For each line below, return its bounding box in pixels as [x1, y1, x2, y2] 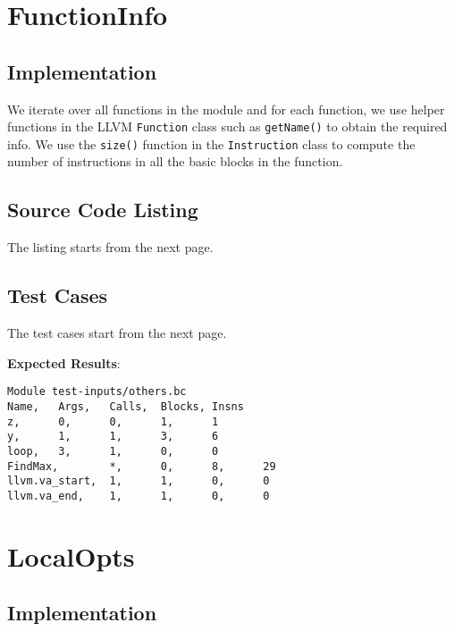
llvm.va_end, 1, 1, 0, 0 [7, 489, 270, 502]
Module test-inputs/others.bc [7, 385, 187, 399]
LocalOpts [7, 537, 135, 574]
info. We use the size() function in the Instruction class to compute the [7, 134, 416, 153]
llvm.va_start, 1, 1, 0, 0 [7, 475, 270, 488]
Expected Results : [7, 353, 121, 372]
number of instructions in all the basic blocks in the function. [7, 152, 343, 171]
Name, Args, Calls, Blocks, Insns [7, 400, 244, 413]
